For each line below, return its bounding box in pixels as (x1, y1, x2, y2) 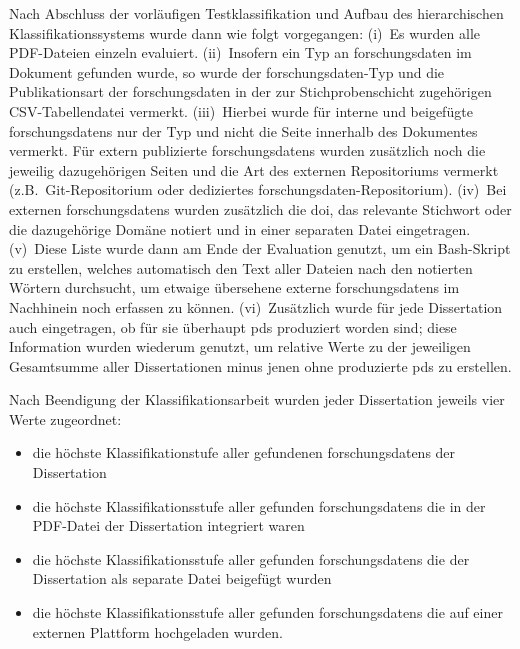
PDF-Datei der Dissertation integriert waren (32, 515, 305, 536)
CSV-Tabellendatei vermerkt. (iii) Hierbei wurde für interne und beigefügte (9, 100, 473, 121)
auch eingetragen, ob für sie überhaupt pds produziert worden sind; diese (9, 316, 457, 337)
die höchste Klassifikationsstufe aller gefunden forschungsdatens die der (32, 548, 470, 569)
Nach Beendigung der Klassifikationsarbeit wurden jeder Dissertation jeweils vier (9, 389, 505, 410)
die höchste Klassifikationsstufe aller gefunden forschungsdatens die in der (32, 495, 486, 516)
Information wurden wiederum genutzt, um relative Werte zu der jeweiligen (9, 336, 471, 357)
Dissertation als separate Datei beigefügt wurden (32, 568, 332, 589)
